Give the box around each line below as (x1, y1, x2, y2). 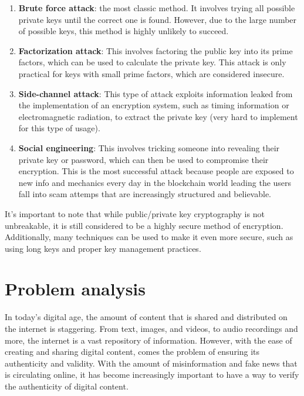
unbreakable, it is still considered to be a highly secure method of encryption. (5, 219, 283, 231)
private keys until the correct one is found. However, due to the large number (18, 13, 297, 25)
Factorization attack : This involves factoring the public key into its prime (18, 44, 293, 56)
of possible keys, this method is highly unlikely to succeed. (18, 25, 229, 37)
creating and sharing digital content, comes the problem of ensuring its (5, 345, 260, 358)
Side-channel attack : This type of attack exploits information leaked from (18, 87, 293, 99)
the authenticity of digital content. (5, 380, 129, 392)
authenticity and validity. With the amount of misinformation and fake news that (5, 357, 298, 369)
